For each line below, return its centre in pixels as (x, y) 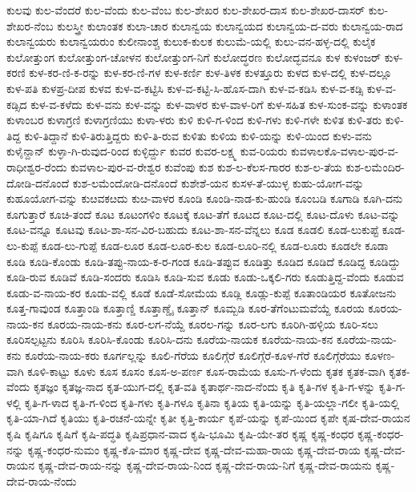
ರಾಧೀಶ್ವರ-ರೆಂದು (37, 166)
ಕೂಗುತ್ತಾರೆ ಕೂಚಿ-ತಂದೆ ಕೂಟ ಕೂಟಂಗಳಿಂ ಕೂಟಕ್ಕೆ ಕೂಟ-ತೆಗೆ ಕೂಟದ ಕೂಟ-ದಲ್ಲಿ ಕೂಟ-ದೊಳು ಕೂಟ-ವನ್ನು (203, 214)
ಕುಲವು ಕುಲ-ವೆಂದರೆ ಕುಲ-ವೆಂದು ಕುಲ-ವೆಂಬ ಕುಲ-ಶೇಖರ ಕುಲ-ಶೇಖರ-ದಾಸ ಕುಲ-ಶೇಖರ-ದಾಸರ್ (186, 10)
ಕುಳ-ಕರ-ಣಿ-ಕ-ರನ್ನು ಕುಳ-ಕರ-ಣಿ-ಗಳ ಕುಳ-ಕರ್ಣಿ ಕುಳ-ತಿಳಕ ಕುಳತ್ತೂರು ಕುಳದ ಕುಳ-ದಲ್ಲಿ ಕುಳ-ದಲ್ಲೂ (210, 73)
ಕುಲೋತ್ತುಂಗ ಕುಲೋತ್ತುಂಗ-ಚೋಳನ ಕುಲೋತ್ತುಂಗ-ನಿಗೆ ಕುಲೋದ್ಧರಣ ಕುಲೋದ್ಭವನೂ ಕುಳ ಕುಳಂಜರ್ (194, 56)
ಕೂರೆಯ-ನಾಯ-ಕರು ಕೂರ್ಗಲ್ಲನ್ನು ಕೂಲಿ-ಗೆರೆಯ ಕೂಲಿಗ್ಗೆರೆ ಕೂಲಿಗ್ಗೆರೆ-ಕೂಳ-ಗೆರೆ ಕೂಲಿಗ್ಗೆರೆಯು (193, 355)
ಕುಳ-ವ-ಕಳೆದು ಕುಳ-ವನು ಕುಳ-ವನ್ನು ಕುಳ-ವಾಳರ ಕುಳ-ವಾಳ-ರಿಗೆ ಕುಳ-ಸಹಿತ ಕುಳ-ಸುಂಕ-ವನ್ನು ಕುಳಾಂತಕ (219, 104)
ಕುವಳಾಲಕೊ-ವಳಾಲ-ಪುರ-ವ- (345, 151)
